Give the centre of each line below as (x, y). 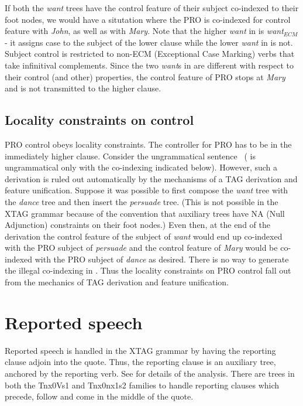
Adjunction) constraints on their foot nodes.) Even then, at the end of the (137, 225)
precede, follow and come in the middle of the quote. (99, 396)
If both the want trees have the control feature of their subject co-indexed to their (152, 8)
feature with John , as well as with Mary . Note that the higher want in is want (144, 31)
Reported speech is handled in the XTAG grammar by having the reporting (140, 350)
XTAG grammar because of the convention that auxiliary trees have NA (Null (145, 213)
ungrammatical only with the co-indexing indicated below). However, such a (141, 167)
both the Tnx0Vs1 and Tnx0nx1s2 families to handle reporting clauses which (142, 385)
